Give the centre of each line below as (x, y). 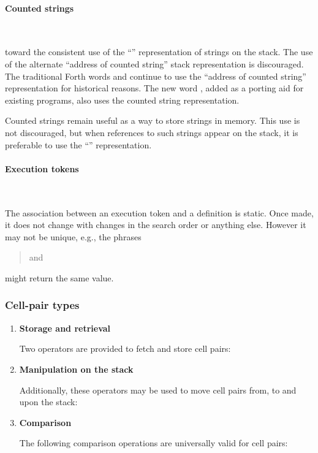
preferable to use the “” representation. (78, 144)
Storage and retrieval (65, 328)
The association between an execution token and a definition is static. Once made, (159, 212)
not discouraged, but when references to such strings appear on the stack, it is (152, 132)
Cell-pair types (42, 305)
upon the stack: (48, 402)
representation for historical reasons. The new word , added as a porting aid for (154, 88)
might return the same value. (59, 277)
